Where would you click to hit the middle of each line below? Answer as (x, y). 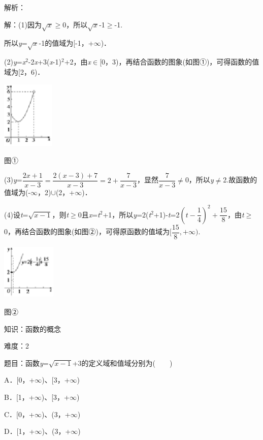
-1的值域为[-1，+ (66, 43)
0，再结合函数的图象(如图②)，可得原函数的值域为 (87, 231)
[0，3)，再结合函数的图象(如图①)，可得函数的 (176, 62)
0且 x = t (89, 214)
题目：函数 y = (26, 363)
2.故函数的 (240, 180)
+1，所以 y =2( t (127, 214)
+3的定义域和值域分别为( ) (122, 363)
